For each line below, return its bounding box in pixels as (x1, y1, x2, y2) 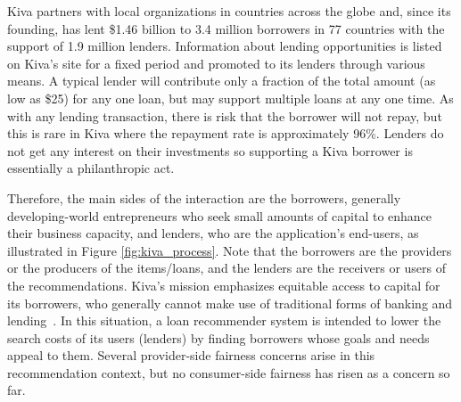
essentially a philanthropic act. (7, 159, 175, 177)
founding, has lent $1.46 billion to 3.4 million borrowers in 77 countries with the (7, 19, 445, 37)
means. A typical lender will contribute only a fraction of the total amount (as (7, 71, 436, 90)
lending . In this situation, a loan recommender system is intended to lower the (7, 311, 441, 330)
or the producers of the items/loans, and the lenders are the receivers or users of (7, 258, 447, 277)
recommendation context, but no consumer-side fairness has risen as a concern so (7, 363, 450, 381)
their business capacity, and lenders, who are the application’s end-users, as (7, 224, 419, 242)
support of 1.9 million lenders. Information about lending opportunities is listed (7, 37, 442, 55)
